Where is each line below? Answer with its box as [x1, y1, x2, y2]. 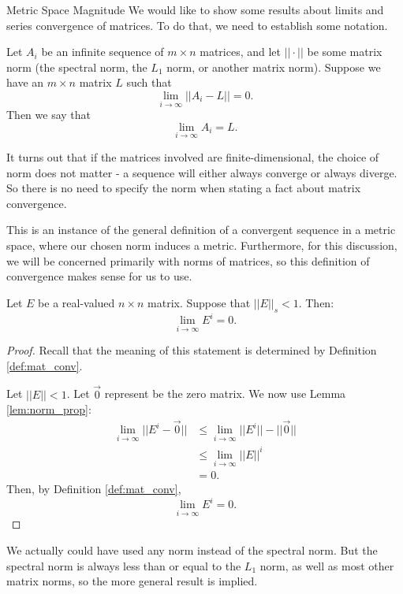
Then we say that [6, 106, 91, 123]
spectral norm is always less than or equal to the [6, 557, 241, 574]
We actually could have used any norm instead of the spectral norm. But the [6, 542, 378, 559]
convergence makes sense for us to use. [6, 268, 192, 284]
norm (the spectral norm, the [6, 58, 147, 75]
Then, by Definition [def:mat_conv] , [6, 481, 181, 497]
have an [6, 74, 44, 91]
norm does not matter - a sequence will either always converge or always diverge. [6, 164, 397, 180]
